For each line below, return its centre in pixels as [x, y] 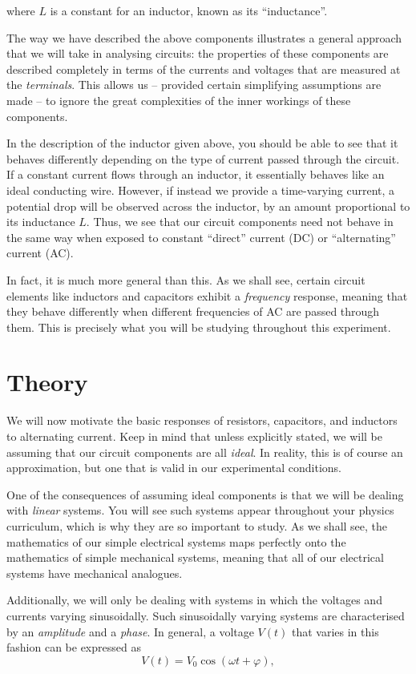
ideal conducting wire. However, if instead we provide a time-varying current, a [201, 190]
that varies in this [335, 631]
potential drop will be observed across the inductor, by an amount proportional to [208, 206]
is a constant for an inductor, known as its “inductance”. [189, 10]
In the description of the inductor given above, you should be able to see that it [202, 143]
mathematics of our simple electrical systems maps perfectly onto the [176, 541]
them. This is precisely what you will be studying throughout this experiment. [199, 327]
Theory [47, 382]
